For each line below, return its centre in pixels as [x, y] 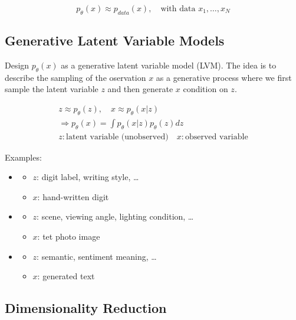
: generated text [66, 276]
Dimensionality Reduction [86, 308]
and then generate [140, 89]
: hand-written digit [73, 196]
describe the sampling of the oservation [75, 77]
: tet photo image [69, 236]
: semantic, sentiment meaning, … [97, 256]
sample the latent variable [52, 89]
